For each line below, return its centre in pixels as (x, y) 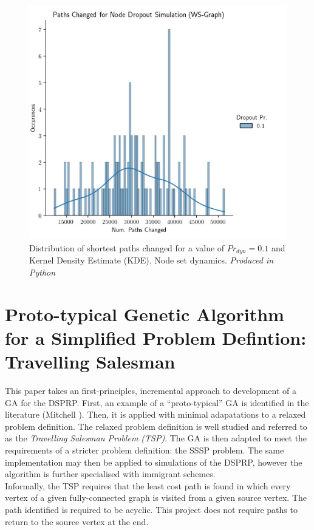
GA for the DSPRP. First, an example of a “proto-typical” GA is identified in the (157, 402)
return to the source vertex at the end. (77, 521)
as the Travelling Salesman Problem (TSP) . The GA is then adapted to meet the (156, 438)
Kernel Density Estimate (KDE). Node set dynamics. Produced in (152, 260)
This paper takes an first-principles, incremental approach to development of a (151, 391)
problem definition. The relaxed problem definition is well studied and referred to (156, 426)
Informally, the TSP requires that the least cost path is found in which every (148, 485)
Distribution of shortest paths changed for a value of (127, 247)
